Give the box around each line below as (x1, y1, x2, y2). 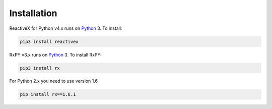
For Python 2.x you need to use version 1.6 (9, 78, 98, 84)
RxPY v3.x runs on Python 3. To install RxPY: (9, 51, 102, 58)
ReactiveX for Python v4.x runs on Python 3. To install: (9, 25, 122, 31)
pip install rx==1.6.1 (20, 91, 76, 97)
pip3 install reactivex (20, 38, 79, 44)
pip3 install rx (20, 65, 60, 71)
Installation (9, 8, 57, 19)
